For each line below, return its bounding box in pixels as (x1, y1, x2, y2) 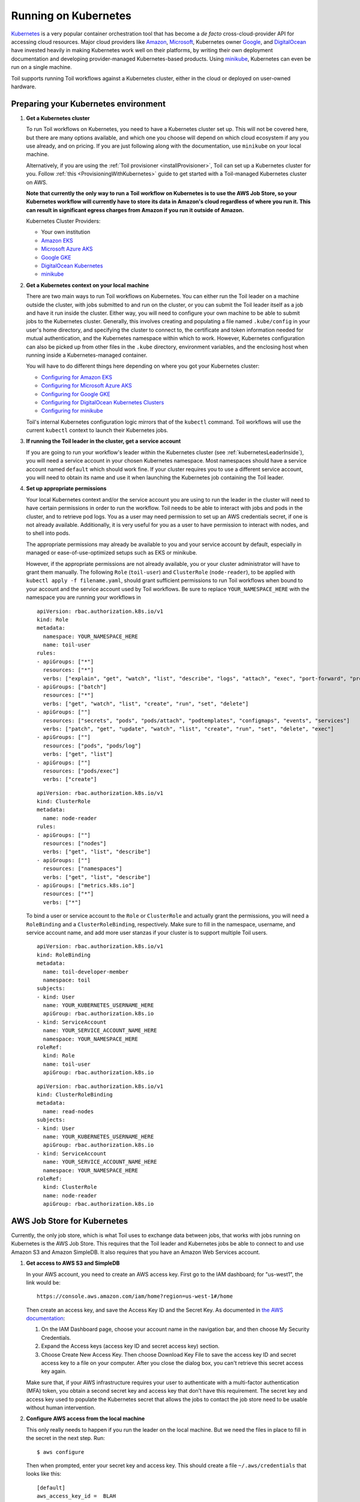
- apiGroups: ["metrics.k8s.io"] (37, 882, 135, 889)
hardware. (11, 83, 37, 90)
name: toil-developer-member (43, 968, 129, 975)
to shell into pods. (26, 529, 70, 537)
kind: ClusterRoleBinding (37, 1091, 113, 1098)
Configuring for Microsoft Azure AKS (41, 382, 132, 389)
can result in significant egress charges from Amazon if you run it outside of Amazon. (26, 206, 244, 213)
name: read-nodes (43, 1108, 94, 1114)
